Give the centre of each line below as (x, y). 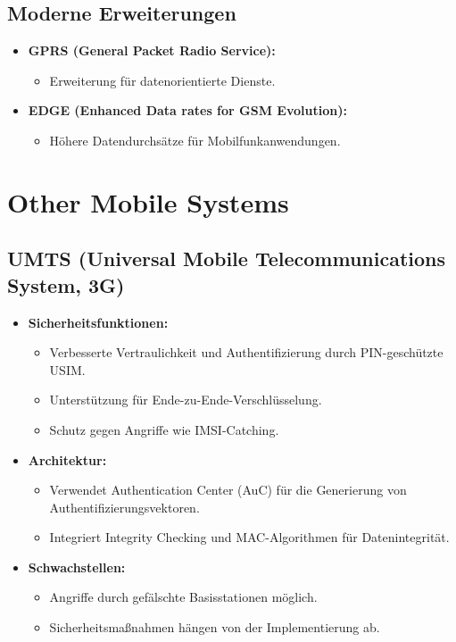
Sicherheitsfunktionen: (98, 322)
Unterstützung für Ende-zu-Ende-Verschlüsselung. (186, 400)
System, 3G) (66, 284)
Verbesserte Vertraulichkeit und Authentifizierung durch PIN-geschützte (246, 352)
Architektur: (67, 459)
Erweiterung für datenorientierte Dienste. (162, 80)
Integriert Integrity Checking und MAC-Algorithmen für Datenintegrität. (249, 537)
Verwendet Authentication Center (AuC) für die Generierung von (228, 490)
